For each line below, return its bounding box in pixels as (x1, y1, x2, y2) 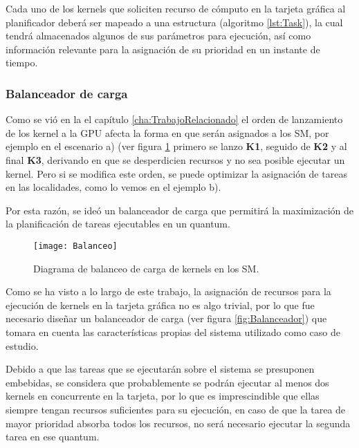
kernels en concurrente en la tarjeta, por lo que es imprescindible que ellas (6, 389, 320, 403)
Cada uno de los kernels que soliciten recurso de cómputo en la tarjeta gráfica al (6, 1, 346, 15)
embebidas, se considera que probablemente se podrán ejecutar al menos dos (6, 375, 329, 389)
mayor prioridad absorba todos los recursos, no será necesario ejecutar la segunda (6, 416, 351, 430)
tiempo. (6, 55, 38, 70)
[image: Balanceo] (33, 241, 118, 251)
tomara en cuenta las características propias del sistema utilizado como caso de (6, 324, 341, 339)
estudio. (6, 338, 39, 353)
